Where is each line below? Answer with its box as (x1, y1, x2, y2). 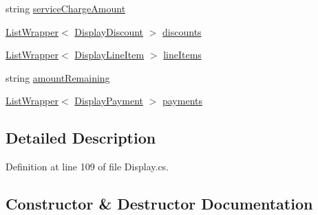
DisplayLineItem (74, 47, 145, 62)
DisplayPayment (74, 93, 143, 108)
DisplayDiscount (74, 24, 144, 38)
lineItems (163, 47, 202, 62)
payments (162, 93, 202, 108)
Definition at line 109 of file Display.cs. (6, 159, 169, 174)
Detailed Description (6, 127, 156, 148)
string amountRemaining (6, 70, 110, 84)
